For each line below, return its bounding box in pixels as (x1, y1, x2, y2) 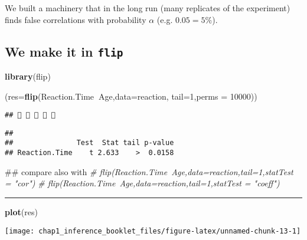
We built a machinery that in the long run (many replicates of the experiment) (5, 2, 290, 14)
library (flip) (5, 70, 51, 82)
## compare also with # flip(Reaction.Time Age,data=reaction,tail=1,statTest (5, 165, 293, 177)
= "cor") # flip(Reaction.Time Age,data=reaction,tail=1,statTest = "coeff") (5, 177, 280, 189)
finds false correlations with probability (5, 13, 146, 25)
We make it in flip (5, 42, 123, 60)
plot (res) (5, 205, 38, 218)
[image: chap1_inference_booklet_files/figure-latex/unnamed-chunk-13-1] (5, 226, 301, 235)
